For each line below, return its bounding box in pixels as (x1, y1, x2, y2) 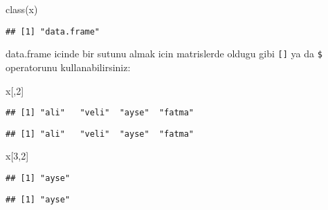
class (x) (6, 2, 38, 16)
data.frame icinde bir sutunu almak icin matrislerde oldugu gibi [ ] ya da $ (6, 46, 322, 61)
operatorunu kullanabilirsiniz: (6, 59, 131, 74)
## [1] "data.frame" (6, 26, 100, 37)
